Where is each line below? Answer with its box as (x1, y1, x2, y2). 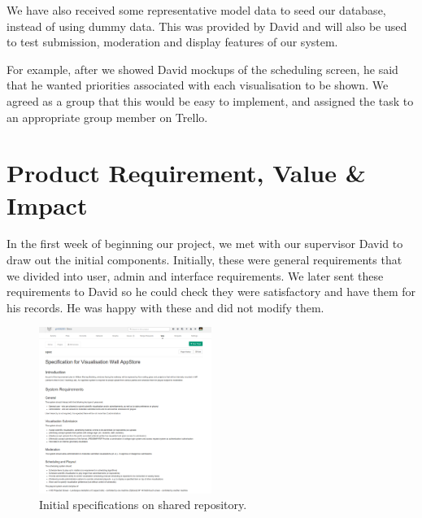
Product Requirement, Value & (7, 156, 366, 189)
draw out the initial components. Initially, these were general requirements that (7, 251, 402, 268)
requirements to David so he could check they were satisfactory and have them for (7, 283, 416, 300)
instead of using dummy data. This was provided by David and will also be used (7, 17, 407, 34)
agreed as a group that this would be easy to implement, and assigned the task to (7, 92, 414, 109)
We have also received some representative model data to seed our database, (7, 2, 386, 18)
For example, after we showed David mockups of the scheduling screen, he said (7, 60, 398, 77)
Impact (7, 188, 88, 221)
